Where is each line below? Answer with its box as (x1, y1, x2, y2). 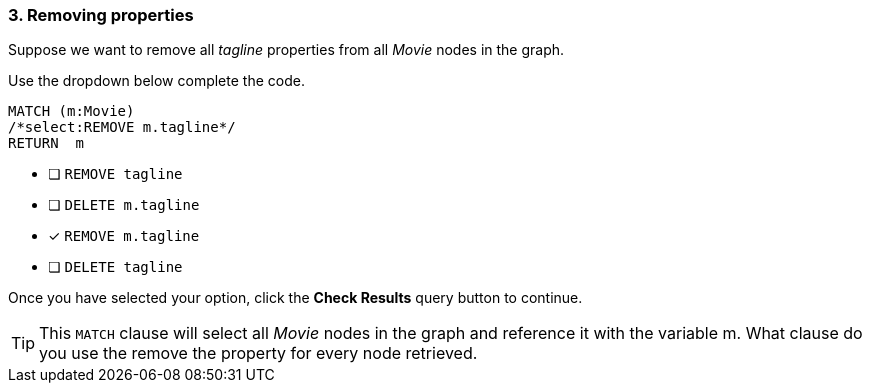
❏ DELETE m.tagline (48, 196, 200, 214)
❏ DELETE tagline (48, 258, 183, 276)
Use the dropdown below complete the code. (8, 72, 305, 90)
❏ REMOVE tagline (48, 165, 183, 183)
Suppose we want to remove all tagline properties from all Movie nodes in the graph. (8, 41, 565, 59)
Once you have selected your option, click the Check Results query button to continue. (8, 289, 583, 307)
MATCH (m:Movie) (8, 103, 135, 120)
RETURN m (8, 135, 84, 152)
